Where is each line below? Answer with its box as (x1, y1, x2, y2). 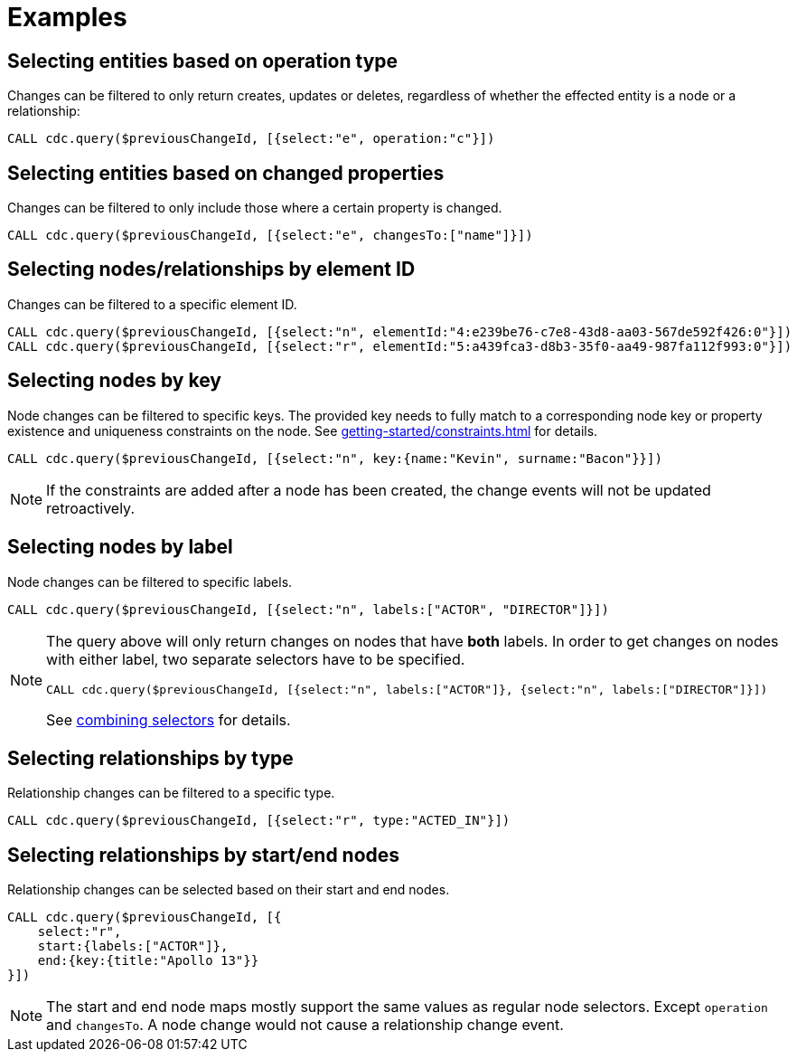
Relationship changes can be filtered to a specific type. (7, 785, 335, 801)
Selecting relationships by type (7, 746, 294, 770)
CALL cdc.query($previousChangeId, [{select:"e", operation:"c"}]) (7, 131, 495, 147)
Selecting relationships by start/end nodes (7, 843, 400, 866)
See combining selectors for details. (46, 710, 291, 729)
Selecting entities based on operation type (7, 49, 398, 72)
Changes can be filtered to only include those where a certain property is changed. (7, 200, 502, 216)
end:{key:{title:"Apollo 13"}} (37, 953, 259, 969)
